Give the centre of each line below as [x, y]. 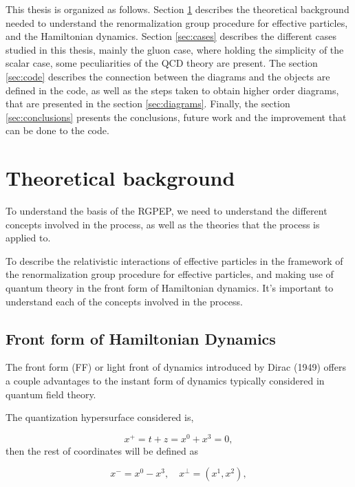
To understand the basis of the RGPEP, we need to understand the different [166, 211]
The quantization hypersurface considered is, [100, 417]
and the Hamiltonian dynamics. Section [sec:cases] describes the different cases [171, 36]
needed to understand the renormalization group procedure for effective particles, [177, 22]
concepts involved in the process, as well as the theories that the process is [163, 224]
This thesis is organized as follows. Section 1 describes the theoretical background [177, 9]
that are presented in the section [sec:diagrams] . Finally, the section [148, 104]
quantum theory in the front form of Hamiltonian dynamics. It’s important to [170, 288]
